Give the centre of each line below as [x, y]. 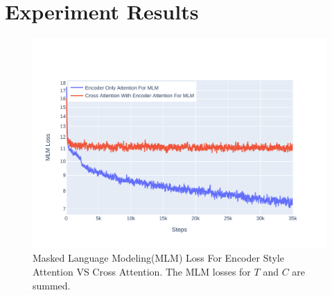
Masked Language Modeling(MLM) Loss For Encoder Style [158, 258]
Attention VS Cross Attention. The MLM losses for [142, 271]
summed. [52, 285]
